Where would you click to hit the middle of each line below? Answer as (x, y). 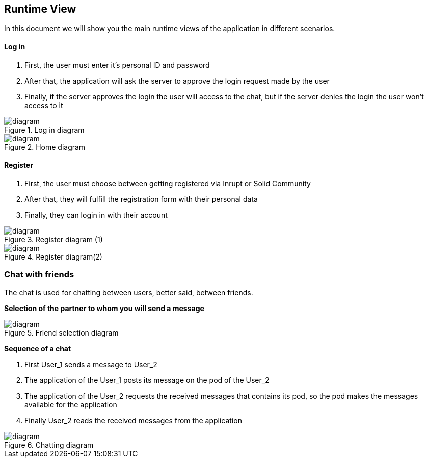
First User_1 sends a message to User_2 (91, 364)
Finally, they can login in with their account (96, 215)
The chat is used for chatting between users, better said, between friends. (129, 292)
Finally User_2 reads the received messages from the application (133, 420)
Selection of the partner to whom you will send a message (104, 308)
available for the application (71, 404)
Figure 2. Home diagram (45, 147)
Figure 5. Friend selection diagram (61, 332)
